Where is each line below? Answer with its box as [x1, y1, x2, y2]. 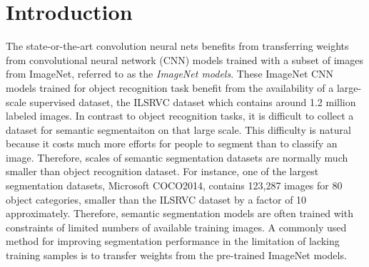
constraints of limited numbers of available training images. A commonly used [6, 219, 347, 234]
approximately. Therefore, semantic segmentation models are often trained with [6, 206, 353, 221]
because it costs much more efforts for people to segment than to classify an [6, 136, 338, 151]
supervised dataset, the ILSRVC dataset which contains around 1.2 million [29, 94, 356, 109]
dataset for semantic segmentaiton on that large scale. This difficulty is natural [6, 122, 351, 137]
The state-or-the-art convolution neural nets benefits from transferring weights [6, 38, 349, 53]
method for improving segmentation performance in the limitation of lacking [6, 234, 340, 248]
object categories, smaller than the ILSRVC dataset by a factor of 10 [6, 192, 307, 206]
